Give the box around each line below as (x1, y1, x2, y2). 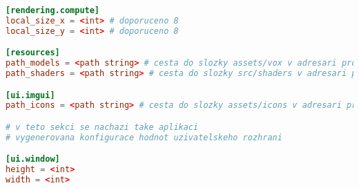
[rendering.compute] (6, 6, 100, 15)
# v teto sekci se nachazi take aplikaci (6, 122, 199, 132)
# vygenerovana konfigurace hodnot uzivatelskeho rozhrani (6, 132, 282, 142)
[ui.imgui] (6, 90, 55, 100)
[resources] (6, 48, 60, 58)
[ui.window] (6, 154, 60, 164)
